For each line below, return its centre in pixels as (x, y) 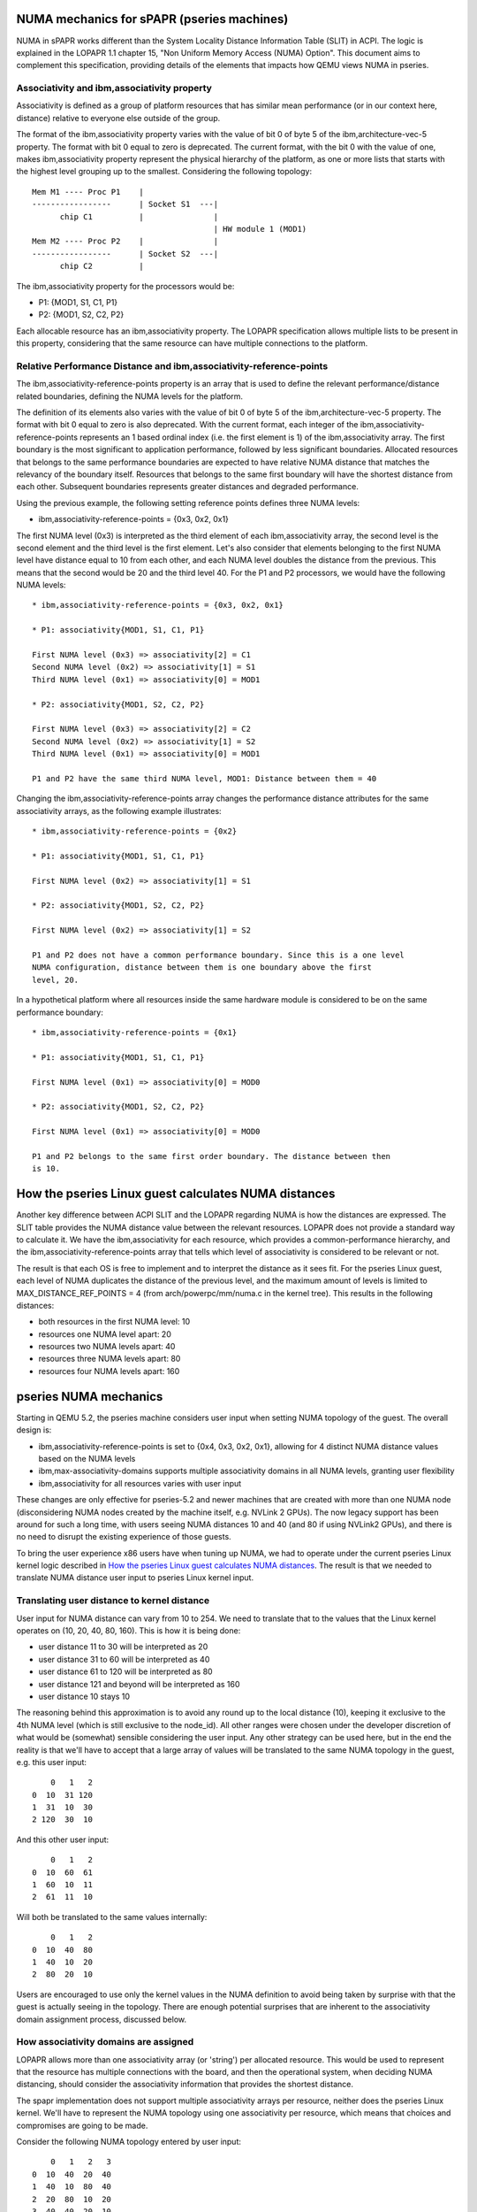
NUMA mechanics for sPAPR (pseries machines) (152, 19)
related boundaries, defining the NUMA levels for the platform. (129, 396)
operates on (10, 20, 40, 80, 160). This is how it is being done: (129, 1630)
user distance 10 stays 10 (84, 1696)
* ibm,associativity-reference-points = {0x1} (135, 1032)
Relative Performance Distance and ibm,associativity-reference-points (172, 365)
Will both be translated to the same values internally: (112, 1916)
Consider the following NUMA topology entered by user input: (129, 2142)
